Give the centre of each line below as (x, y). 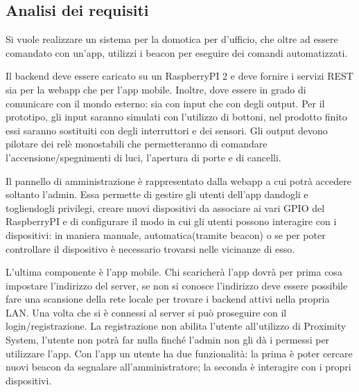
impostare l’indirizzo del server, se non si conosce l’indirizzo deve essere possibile (177, 285)
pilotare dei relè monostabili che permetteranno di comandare (137, 144)
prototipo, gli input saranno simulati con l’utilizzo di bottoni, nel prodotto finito (176, 117)
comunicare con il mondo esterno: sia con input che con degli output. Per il (165, 103)
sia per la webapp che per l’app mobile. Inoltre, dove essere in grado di (156, 89)
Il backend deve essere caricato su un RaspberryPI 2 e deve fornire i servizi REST (179, 76)
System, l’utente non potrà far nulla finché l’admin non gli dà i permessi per (168, 340)
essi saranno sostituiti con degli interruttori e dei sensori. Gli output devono (167, 130)
